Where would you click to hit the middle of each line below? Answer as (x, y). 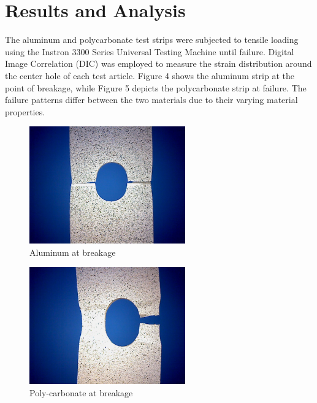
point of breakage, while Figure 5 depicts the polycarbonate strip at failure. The (156, 87)
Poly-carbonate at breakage (81, 392)
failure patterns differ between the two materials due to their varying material (151, 100)
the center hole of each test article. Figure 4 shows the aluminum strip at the (150, 75)
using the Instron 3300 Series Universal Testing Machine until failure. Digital (150, 51)
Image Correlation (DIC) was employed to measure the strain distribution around (158, 63)
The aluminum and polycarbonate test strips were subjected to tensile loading (152, 40)
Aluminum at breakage (73, 252)
